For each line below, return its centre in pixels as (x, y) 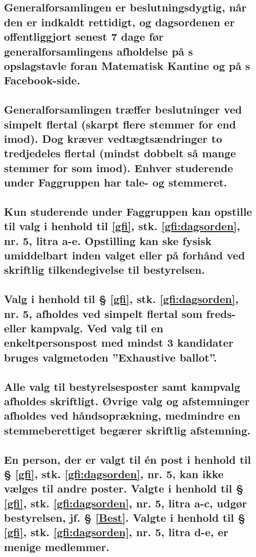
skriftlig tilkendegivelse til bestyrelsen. (104, 270)
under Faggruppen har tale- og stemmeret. (116, 182)
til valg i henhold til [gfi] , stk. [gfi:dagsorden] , (122, 226)
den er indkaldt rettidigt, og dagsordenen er (119, 22)
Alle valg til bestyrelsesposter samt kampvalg (122, 386)
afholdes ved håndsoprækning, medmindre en (122, 415)
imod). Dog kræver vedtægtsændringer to (113, 138)
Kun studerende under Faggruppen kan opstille (128, 211)
